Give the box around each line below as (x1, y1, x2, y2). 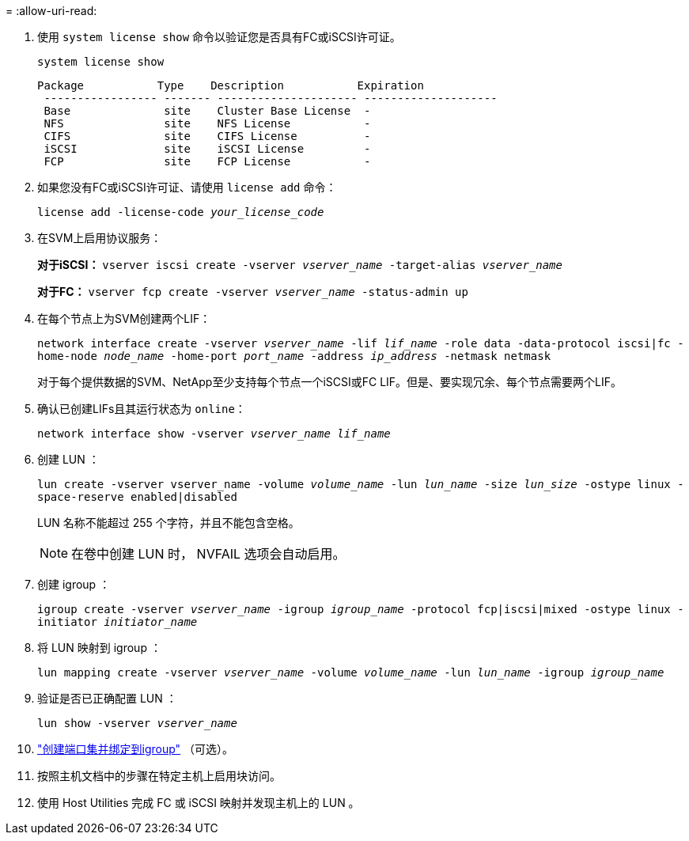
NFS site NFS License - (44, 117, 371, 130)
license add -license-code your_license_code (37, 206, 324, 218)
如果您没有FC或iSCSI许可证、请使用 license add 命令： (37, 180, 337, 194)
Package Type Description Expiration (37, 79, 424, 92)
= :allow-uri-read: (6, 4, 97, 17)
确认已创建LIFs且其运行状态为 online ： (37, 402, 246, 415)
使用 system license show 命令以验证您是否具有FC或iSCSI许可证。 (37, 30, 401, 44)
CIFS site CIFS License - (44, 130, 371, 142)
